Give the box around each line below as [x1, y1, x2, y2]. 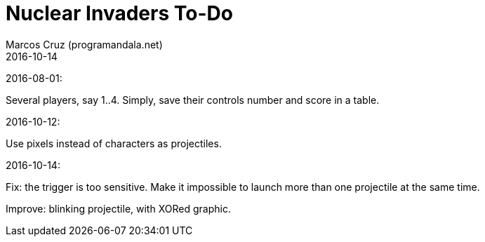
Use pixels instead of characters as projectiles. [6, 137, 222, 149]
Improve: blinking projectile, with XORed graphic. [6, 202, 231, 215]
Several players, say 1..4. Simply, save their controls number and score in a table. [6, 93, 380, 106]
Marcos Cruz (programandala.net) [6, 38, 163, 51]
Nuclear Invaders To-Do [6, 1, 233, 25]
